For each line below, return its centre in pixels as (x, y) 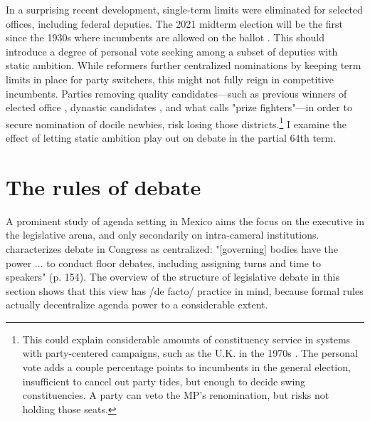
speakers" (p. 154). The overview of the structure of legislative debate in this (173, 277)
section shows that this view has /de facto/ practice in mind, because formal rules (185, 290)
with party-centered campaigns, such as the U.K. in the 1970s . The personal (190, 353)
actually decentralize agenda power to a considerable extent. (137, 305)
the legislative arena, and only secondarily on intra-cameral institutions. (163, 235)
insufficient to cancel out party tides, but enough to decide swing (164, 381)
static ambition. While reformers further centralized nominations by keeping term (184, 65)
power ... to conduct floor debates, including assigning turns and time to (164, 263)
